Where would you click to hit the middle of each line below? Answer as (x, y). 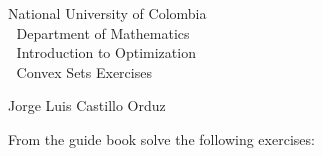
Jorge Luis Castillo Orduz (87, 105)
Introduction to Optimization (106, 52)
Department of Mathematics (103, 32)
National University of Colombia (107, 13)
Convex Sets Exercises (84, 71)
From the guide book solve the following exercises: (161, 138)
